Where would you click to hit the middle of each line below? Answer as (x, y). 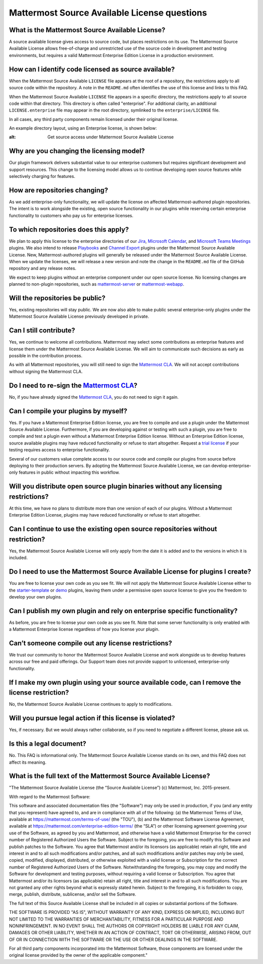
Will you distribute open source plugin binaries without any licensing (115, 487)
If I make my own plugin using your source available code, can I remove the (125, 682)
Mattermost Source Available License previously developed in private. (79, 316)
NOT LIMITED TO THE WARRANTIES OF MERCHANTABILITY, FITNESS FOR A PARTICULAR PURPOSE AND (116, 919)
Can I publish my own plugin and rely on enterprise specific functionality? (123, 611)
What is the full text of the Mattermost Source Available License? (110, 776)
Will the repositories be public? (57, 298)
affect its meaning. (28, 762)
